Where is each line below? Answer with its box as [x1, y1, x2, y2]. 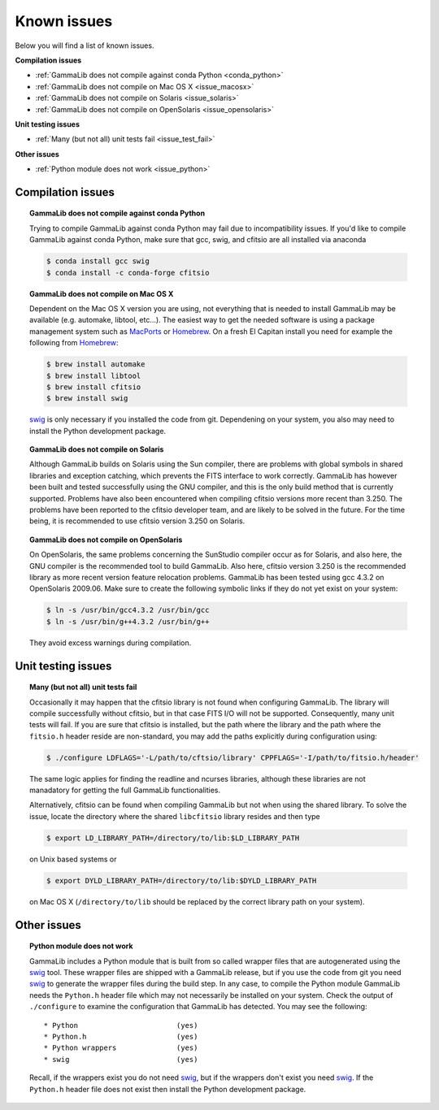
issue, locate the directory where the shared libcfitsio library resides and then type [29, 811, 320, 821]
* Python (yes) [43, 1021, 198, 1030]
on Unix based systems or [29, 854, 117, 864]
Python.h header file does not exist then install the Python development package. [29, 1084, 306, 1094]
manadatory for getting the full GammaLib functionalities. [29, 785, 221, 796]
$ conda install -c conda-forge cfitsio [46, 268, 210, 277]
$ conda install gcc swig [46, 257, 150, 266]
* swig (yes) [43, 1055, 198, 1064]
